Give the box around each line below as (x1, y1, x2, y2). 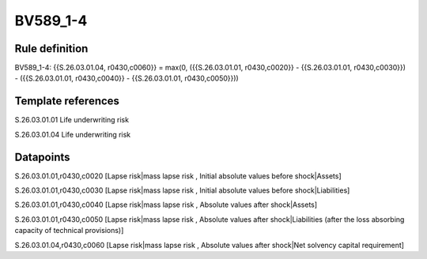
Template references (14, 95, 120, 108)
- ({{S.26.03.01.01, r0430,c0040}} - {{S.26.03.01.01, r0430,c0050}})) (14, 73, 239, 83)
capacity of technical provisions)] (14, 226, 124, 235)
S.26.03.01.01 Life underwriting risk (14, 115, 130, 125)
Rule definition (14, 42, 89, 55)
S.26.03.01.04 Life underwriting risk (14, 129, 131, 139)
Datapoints (14, 150, 70, 163)
